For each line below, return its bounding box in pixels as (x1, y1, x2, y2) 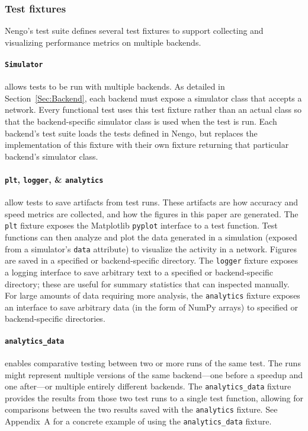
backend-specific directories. (5, 312, 105, 325)
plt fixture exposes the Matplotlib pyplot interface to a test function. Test (5, 219, 278, 232)
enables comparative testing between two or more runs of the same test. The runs (5, 356, 301, 369)
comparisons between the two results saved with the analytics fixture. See (5, 403, 278, 416)
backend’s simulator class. (5, 150, 98, 162)
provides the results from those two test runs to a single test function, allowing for (5, 391, 304, 404)
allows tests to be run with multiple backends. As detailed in (5, 80, 225, 93)
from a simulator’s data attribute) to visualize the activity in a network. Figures (5, 242, 297, 255)
